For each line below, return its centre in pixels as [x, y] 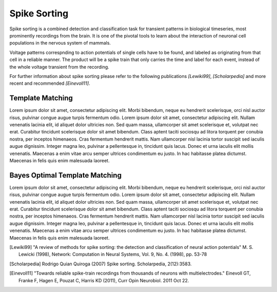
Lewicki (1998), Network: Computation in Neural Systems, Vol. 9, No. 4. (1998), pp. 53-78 [113, 255]
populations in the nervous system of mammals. [60, 43]
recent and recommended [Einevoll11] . [50, 83]
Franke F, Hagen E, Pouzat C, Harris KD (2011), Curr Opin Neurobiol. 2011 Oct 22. [104, 280]
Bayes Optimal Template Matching [65, 175]
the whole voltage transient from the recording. [60, 67]
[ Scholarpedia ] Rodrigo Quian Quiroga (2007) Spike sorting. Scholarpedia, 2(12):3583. [101, 264]
